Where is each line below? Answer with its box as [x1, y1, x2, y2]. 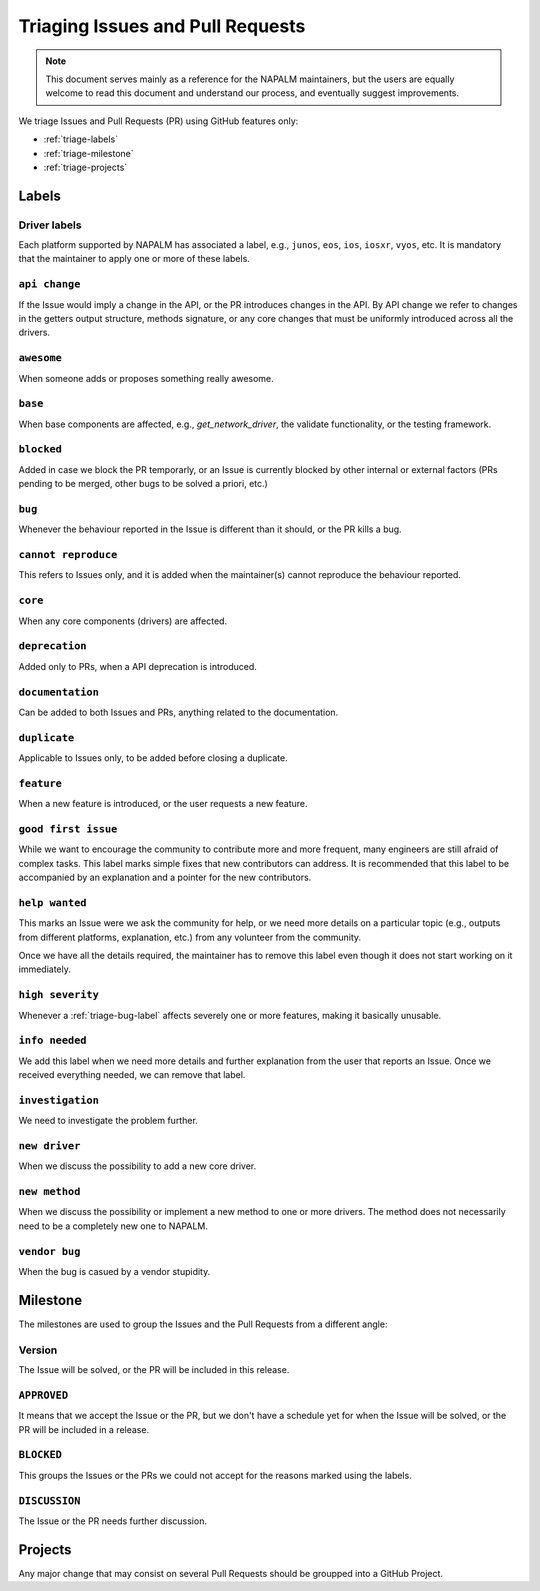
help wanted [18, 896, 87, 909]
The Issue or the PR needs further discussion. [18, 1515, 207, 1527]
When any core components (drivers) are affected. [18, 615, 228, 627]
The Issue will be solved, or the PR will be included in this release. [18, 1364, 290, 1376]
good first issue [18, 822, 118, 835]
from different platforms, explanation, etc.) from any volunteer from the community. [18, 931, 362, 943]
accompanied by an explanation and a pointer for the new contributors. [18, 871, 312, 884]
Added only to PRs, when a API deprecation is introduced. [18, 660, 257, 672]
